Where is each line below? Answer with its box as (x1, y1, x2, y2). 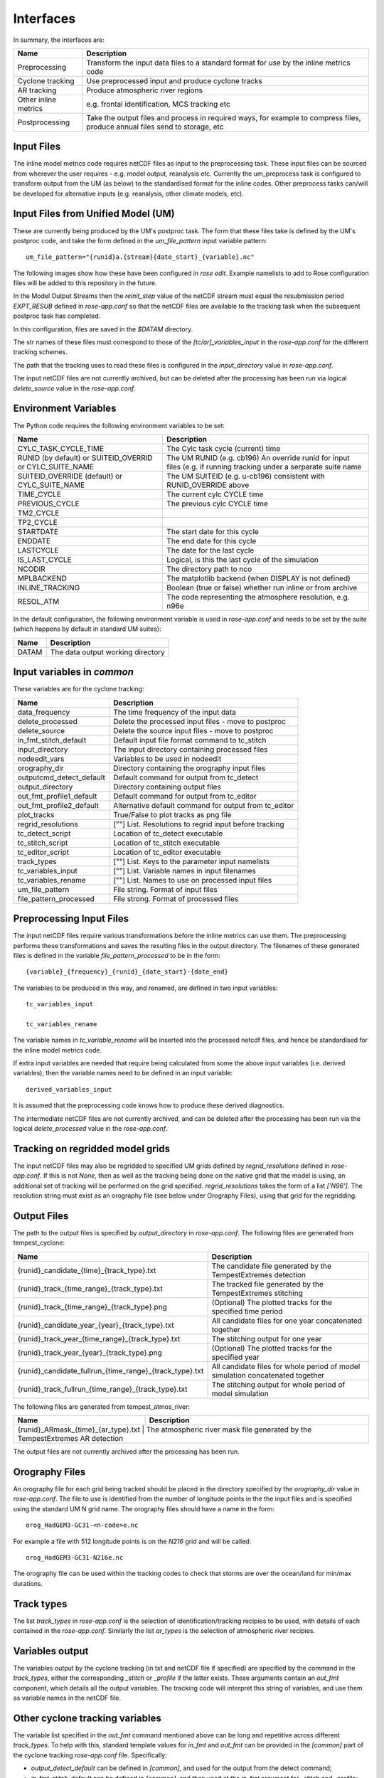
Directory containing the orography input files (112, 763, 266, 773)
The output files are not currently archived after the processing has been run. (13, 1447, 240, 1456)
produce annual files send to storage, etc (86, 122, 224, 132)
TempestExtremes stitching (211, 1288, 304, 1298)
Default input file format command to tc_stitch (112, 735, 267, 745)
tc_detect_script (17, 829, 71, 839)
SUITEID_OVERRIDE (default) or (17, 471, 123, 481)
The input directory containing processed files (112, 744, 268, 754)
